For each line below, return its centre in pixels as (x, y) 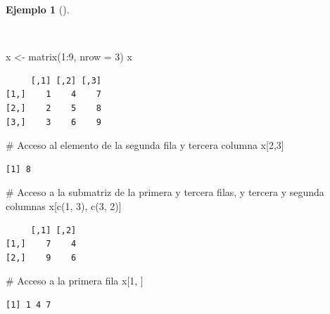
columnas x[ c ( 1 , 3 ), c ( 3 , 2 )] (64, 205)
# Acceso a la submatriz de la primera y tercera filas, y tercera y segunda (165, 192)
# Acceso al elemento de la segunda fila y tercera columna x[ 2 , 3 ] (145, 145)
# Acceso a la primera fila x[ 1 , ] (75, 281)
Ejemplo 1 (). (38, 9)
